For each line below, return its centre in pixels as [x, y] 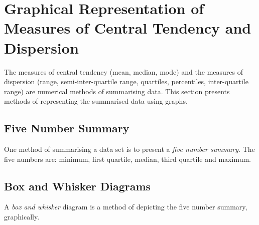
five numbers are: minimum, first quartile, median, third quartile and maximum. [127, 159]
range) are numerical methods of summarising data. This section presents [117, 91]
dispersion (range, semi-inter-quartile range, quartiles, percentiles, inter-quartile [126, 81]
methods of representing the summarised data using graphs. [96, 101]
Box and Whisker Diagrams [78, 186]
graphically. [22, 217]
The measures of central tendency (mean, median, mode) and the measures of [123, 71]
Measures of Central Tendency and [128, 28]
